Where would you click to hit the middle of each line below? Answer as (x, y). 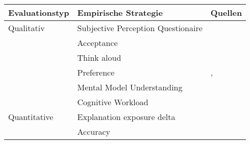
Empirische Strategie (120, 13)
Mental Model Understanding (130, 87)
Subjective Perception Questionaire (140, 28)
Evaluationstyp (39, 13)
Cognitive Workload (113, 102)
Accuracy (94, 131)
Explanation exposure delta (126, 117)
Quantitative (31, 117)
